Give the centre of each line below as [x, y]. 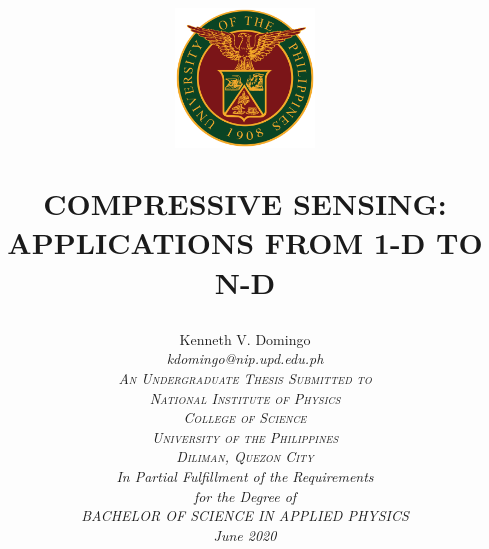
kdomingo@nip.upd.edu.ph [245, 358]
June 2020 [245, 534]
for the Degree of [245, 495]
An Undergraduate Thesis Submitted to [245, 378]
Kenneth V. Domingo [245, 338]
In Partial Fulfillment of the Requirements [245, 476]
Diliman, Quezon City [245, 456]
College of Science [245, 417]
